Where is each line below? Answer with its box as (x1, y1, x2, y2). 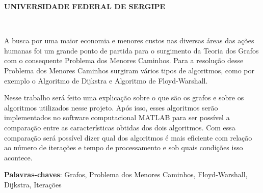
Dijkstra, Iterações (4, 179, 62, 189)
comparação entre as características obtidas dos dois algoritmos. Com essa (4, 122, 235, 132)
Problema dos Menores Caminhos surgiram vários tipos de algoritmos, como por (4, 65, 254, 75)
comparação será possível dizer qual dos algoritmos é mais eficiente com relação (4, 132, 252, 143)
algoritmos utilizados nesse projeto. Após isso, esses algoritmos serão (4, 102, 218, 113)
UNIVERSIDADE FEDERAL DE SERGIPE (4, 1, 166, 11)
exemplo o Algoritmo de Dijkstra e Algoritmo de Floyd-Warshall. (4, 75, 208, 86)
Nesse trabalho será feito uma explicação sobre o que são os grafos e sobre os (4, 92, 244, 103)
